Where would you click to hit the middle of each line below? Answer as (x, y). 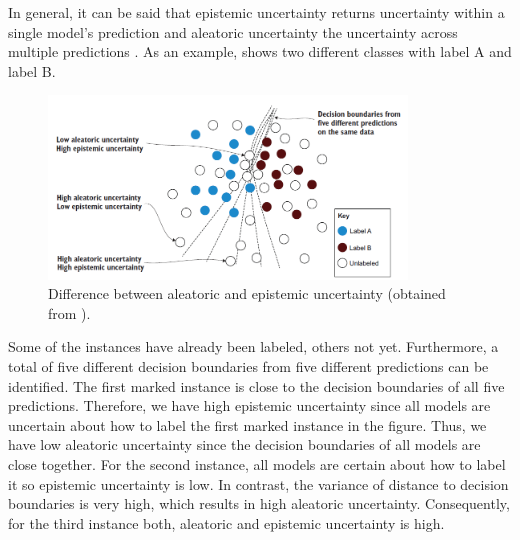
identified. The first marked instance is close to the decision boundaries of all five (256, 385)
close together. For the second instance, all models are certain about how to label (257, 463)
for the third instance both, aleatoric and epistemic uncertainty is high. (226, 522)
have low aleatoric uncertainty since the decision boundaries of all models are (244, 444)
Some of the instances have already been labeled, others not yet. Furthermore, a (253, 346)
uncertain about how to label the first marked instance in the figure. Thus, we (247, 424)
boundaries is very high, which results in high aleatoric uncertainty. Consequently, (259, 503)
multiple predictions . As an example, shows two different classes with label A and (260, 51)
